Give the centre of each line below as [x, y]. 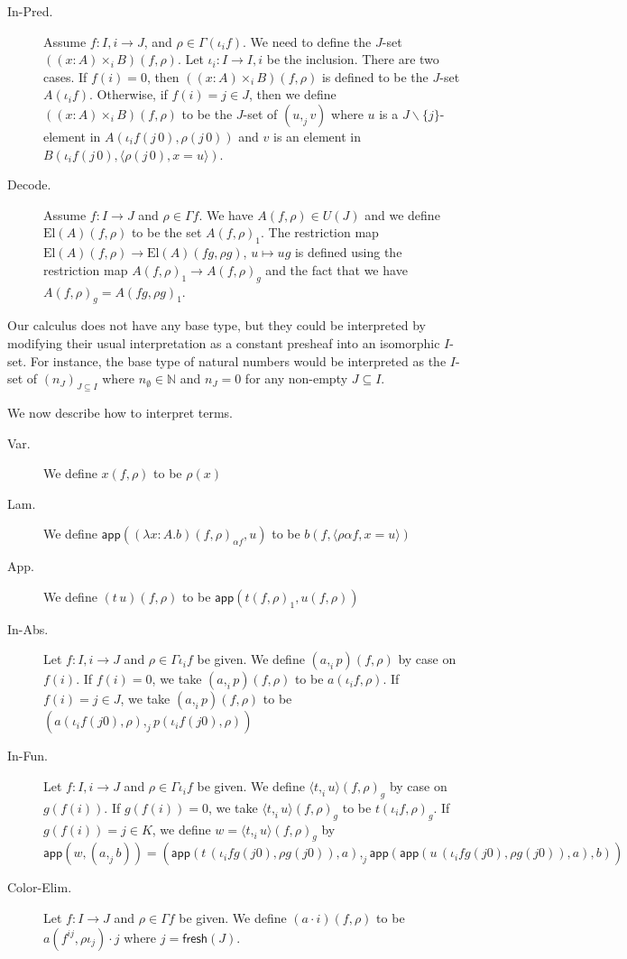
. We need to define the [307, 41]
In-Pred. [30, 11]
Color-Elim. [40, 887]
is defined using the [348, 252]
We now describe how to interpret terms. [120, 412]
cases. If [65, 76]
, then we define [293, 94]
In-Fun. [28, 756]
